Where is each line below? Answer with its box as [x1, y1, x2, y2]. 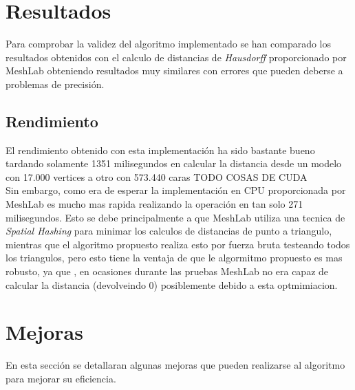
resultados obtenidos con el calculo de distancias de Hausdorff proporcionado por [6, 50, 347, 64]
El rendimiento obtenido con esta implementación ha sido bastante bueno [6, 142, 315, 157]
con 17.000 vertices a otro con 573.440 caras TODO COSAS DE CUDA [6, 169, 308, 184]
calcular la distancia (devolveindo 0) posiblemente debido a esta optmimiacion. [6, 277, 338, 292]
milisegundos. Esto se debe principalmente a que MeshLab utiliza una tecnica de [6, 210, 345, 224]
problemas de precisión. [6, 76, 105, 91]
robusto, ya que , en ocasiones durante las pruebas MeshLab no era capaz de [6, 264, 329, 279]
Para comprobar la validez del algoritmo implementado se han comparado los [6, 36, 332, 51]
